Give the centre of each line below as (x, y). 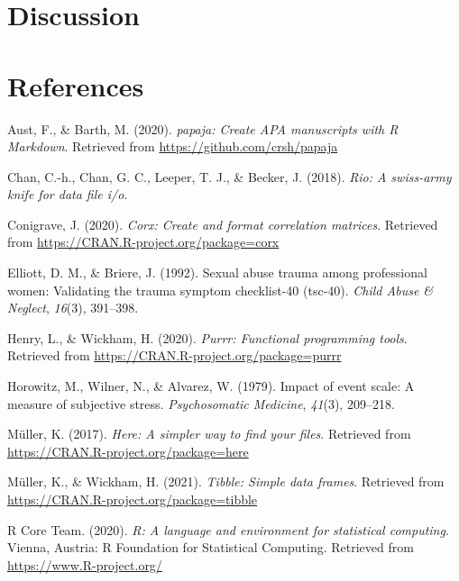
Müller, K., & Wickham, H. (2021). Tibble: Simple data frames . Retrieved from (226, 481)
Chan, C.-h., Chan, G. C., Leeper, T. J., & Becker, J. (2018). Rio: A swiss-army (229, 176)
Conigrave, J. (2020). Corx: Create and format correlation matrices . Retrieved (223, 224)
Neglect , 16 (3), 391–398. (73, 308)
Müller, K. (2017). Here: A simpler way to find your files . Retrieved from (209, 434)
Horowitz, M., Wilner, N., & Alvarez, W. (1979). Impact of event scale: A (211, 386)
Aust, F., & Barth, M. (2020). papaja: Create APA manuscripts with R (203, 128)
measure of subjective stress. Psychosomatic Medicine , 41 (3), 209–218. (201, 403)
